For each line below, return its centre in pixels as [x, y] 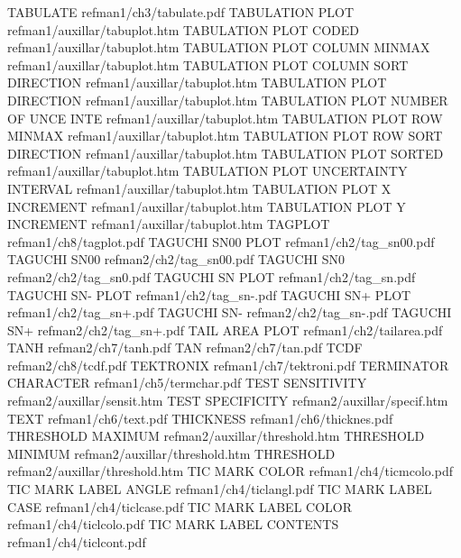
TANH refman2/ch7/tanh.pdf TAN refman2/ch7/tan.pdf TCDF [185, 348]
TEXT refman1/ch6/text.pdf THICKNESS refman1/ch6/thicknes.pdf [200, 418]
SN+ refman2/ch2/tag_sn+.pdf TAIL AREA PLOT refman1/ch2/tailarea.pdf [225, 329]
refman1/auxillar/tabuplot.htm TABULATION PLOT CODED [183, 29]
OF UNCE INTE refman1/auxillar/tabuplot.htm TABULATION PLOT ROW [225, 118]
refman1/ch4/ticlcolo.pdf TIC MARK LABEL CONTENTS [173, 524]
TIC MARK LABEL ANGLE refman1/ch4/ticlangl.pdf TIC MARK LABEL [220, 489]
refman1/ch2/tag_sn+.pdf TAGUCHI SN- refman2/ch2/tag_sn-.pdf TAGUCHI [230, 312]
